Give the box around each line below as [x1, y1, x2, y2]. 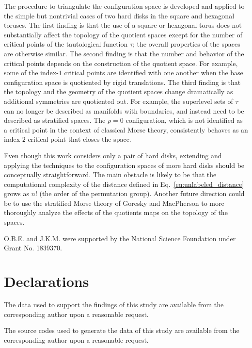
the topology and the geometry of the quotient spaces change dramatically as [4, 86, 233, 97]
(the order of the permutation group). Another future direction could [39, 188, 245, 199]
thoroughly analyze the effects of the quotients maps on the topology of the [4, 207, 228, 217]
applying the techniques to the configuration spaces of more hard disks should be [4, 160, 245, 170]
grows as [4, 188, 29, 199]
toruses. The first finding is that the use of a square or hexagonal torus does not [4, 20, 242, 30]
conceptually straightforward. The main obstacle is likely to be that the [4, 169, 217, 180]
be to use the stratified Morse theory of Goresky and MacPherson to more [4, 198, 224, 208]
